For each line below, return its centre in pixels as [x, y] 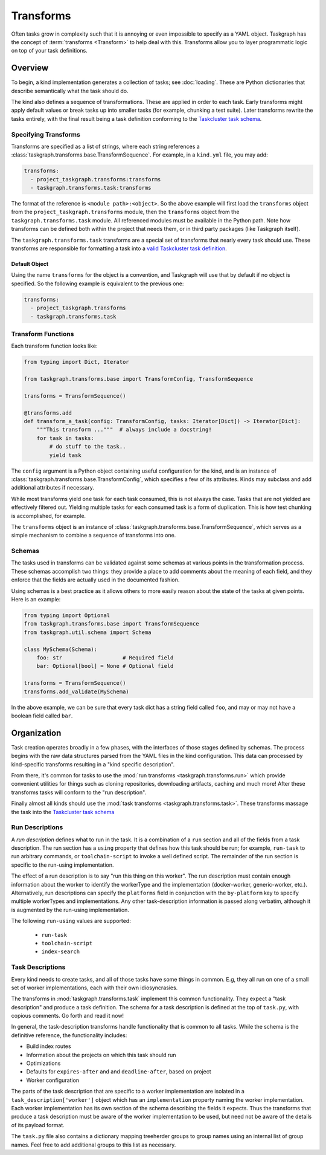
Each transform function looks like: [54, 346]
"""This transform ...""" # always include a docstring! [124, 430]
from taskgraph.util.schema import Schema [88, 632]
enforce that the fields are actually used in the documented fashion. [95, 580]
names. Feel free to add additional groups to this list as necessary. [94, 1145]
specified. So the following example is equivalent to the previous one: [97, 283]
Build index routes [49, 1046]
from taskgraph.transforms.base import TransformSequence [111, 624]
